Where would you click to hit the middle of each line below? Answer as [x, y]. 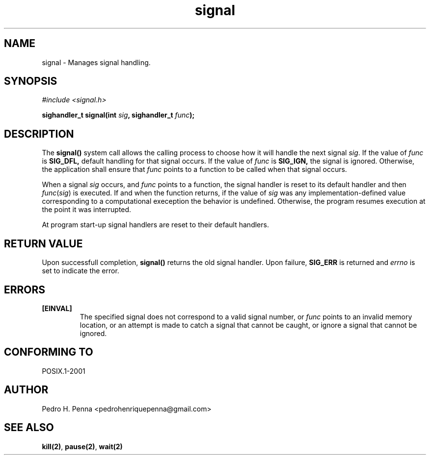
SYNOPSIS [31, 81]
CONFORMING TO [49, 352]
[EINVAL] [57, 308]
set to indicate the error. [81, 271]
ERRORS [25, 290]
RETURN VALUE [43, 243]
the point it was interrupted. [87, 210]
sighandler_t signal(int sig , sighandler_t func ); [118, 115]
